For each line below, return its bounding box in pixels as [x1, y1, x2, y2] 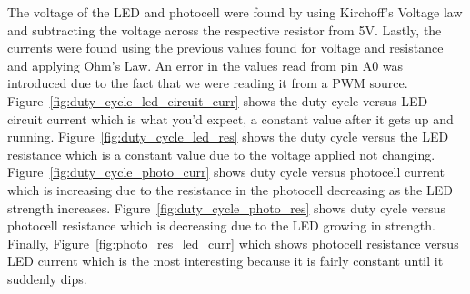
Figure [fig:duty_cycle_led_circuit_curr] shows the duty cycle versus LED [7, 91, 428, 110]
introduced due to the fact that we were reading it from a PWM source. [7, 73, 408, 93]
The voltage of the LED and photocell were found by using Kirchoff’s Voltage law [7, 3, 463, 21]
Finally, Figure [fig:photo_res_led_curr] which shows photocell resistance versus [7, 233, 459, 252]
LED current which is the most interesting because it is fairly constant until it [7, 251, 444, 270]
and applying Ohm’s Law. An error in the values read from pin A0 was [7, 55, 404, 74]
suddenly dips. [7, 269, 87, 288]
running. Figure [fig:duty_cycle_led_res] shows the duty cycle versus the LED [7, 127, 449, 146]
